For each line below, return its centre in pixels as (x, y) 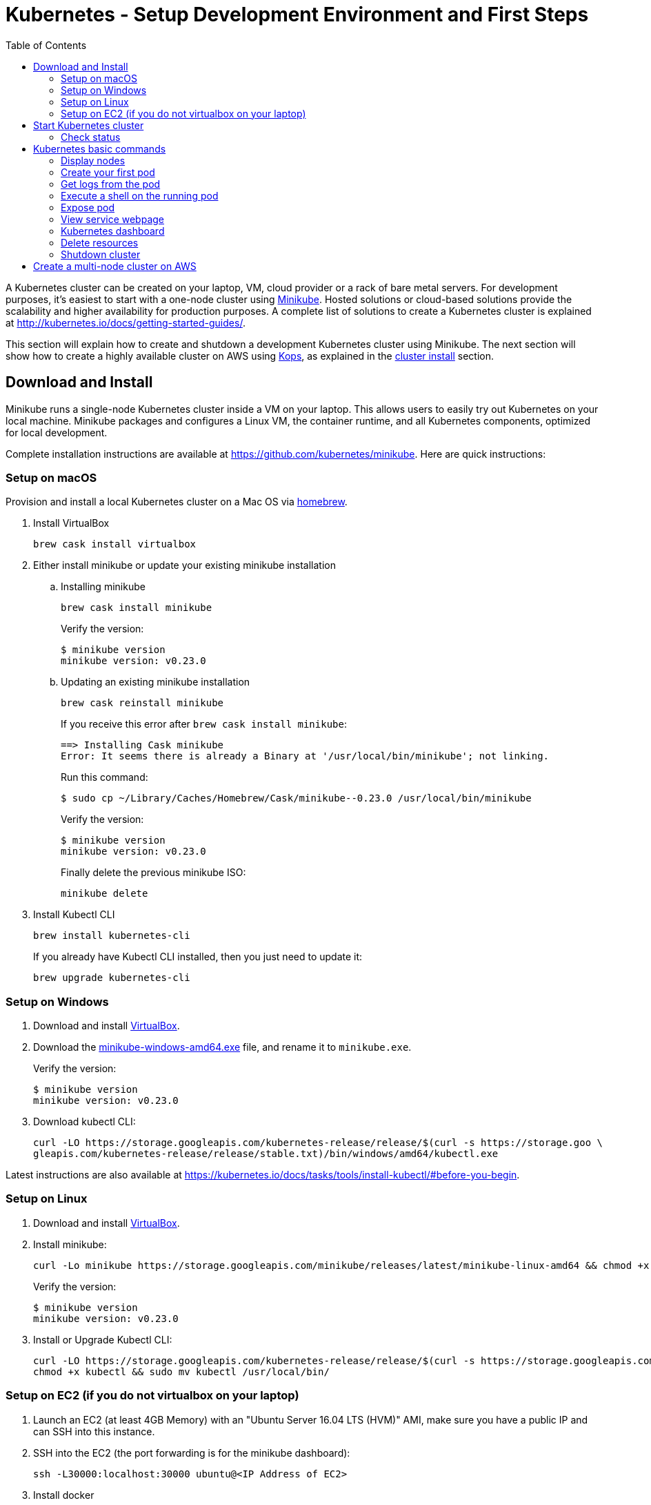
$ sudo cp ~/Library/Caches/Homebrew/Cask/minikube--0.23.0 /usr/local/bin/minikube (296, 798)
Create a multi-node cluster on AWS (115, 266)
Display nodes (93, 160)
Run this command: (104, 777)
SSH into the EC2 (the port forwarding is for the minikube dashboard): (192, 1453)
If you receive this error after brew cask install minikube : (204, 724)
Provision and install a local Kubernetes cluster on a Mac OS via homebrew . (177, 502)
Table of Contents (46, 45)
